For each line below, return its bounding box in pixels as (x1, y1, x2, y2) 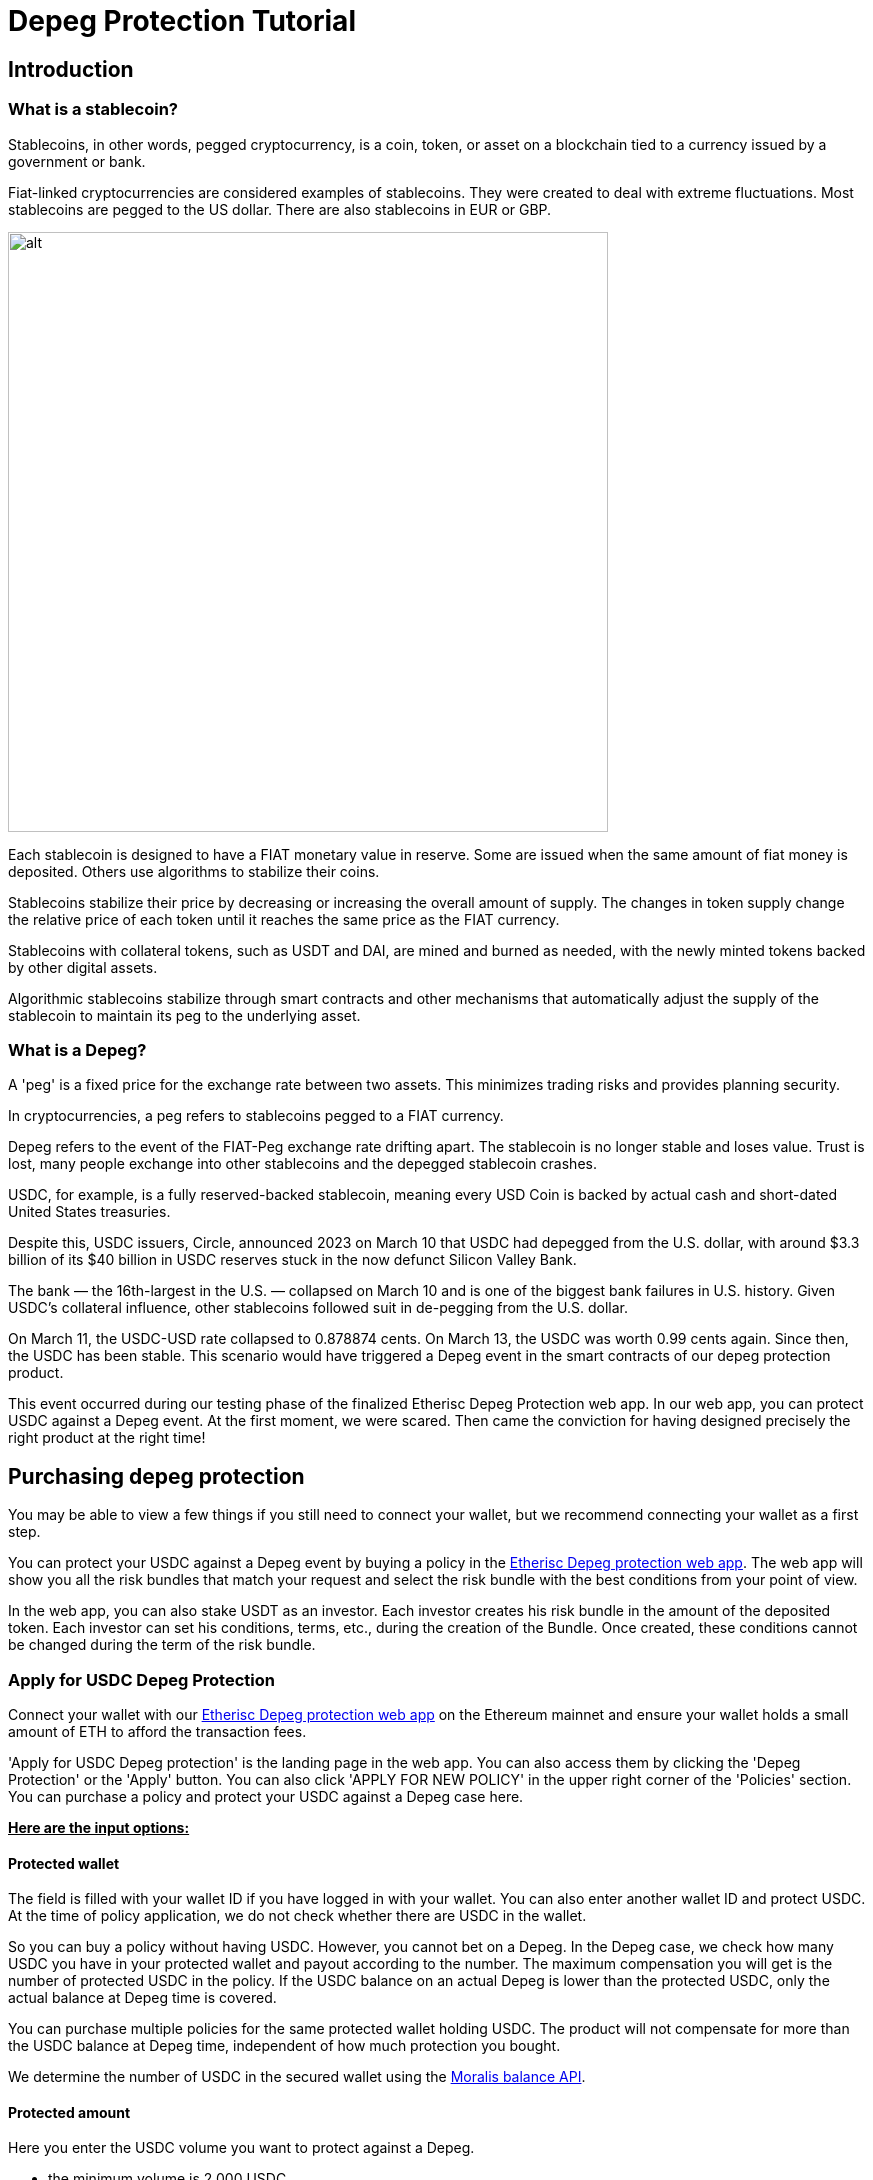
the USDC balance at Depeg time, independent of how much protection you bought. (8, 2037, 561, 2055)
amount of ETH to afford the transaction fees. (8, 1722, 307, 1740)
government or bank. (8, 152, 146, 170)
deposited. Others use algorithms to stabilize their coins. (8, 862, 380, 880)
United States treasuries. (8, 1203, 171, 1221)
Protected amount (8, 2103, 131, 2121)
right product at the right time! (8, 1429, 206, 1447)
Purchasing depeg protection (8, 1463, 305, 1489)
